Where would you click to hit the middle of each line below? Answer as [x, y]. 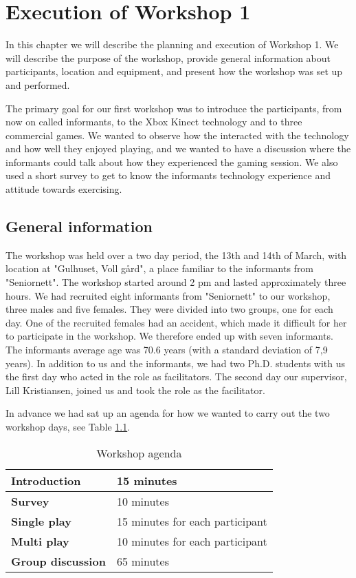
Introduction [46, 480]
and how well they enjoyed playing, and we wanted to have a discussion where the [178, 148]
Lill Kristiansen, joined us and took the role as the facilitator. [135, 390]
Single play [41, 521]
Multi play [40, 541]
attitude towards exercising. [64, 189]
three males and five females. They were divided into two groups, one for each [169, 309]
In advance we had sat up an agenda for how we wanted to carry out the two [168, 413]
